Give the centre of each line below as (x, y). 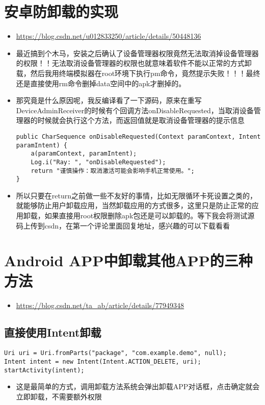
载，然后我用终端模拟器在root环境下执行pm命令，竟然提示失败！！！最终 (138, 73)
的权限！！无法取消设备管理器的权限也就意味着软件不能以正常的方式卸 (134, 63)
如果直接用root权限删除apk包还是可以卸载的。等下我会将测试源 (150, 215)
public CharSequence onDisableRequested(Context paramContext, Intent (138, 136)
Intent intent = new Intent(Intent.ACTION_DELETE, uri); (103, 361)
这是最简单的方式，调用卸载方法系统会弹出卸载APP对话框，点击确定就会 (138, 386)
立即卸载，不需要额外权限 (59, 396)
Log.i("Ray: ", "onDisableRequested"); (98, 162)
